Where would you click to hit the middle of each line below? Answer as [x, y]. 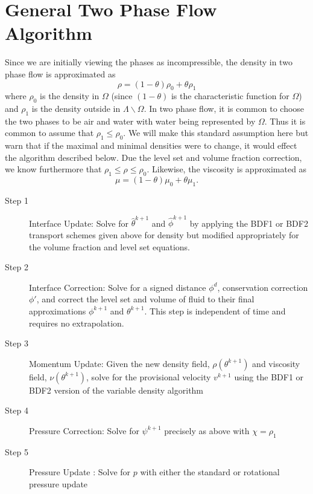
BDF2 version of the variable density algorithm [116, 390]
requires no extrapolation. [77, 323]
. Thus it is [285, 121]
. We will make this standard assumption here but [216, 133]
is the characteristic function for [230, 96]
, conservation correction [263, 287]
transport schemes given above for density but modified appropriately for [164, 234]
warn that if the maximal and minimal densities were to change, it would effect [151, 145]
